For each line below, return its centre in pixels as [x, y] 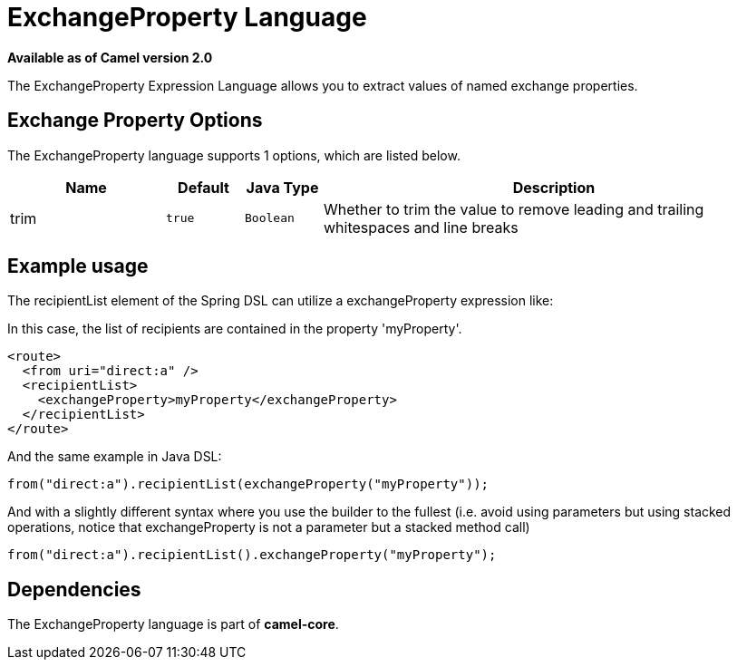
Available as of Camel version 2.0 [110, 57]
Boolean [270, 218]
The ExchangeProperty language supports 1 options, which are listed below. [234, 155]
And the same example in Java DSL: [115, 457]
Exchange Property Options [135, 121]
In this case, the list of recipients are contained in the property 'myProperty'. [235, 329]
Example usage [78, 266]
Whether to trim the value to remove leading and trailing [514, 209]
